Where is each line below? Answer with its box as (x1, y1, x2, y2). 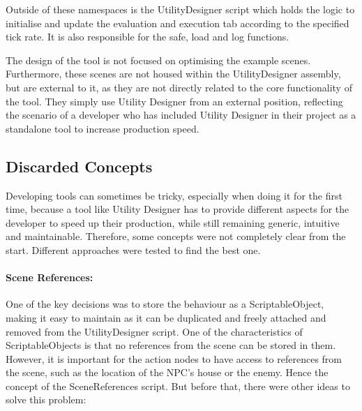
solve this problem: (6, 392, 86, 407)
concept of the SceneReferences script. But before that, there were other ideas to (6, 378, 350, 393)
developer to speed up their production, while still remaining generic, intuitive (6, 215, 340, 230)
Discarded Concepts (6, 155, 153, 177)
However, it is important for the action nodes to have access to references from (6, 351, 342, 366)
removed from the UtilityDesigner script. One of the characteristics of (6, 324, 303, 338)
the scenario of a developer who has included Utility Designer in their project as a (6, 107, 356, 122)
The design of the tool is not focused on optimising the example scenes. (6, 52, 311, 67)
